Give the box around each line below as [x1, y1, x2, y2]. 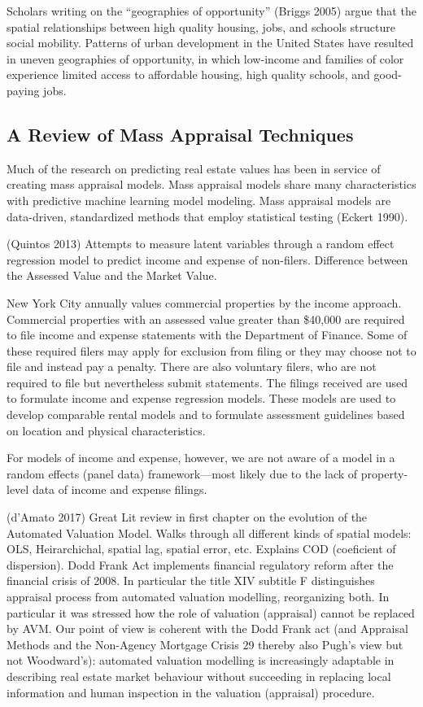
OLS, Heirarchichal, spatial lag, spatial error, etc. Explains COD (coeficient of [7, 540, 396, 557]
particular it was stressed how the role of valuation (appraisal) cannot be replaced [7, 604, 415, 621]
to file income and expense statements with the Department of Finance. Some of [7, 326, 408, 343]
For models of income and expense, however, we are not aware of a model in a [7, 449, 395, 466]
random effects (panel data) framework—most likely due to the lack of [7, 465, 358, 482]
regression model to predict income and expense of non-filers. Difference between [7, 251, 408, 268]
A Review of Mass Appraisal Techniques [7, 121, 354, 146]
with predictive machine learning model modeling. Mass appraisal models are [7, 191, 391, 208]
